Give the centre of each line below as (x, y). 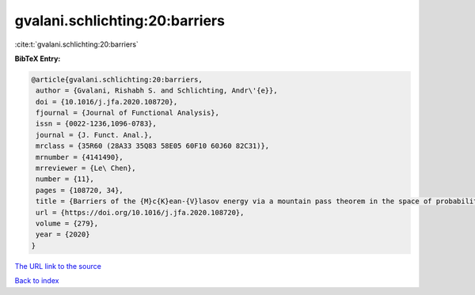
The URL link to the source (58, 266)
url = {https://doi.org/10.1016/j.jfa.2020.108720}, (140, 212)
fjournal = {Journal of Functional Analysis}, (127, 113)
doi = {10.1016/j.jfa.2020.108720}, (107, 102)
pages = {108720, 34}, (80, 190)
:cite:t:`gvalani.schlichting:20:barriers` (76, 44)
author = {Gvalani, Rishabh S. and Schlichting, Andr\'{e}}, (157, 91)
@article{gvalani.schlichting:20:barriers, (117, 79)
